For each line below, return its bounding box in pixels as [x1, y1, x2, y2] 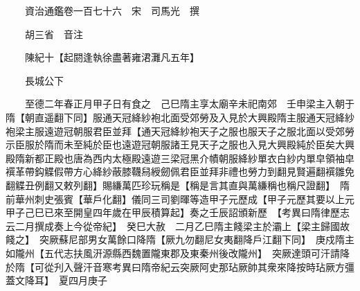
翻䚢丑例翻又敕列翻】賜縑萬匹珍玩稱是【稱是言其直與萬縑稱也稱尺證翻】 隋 [6, 177, 350, 192]
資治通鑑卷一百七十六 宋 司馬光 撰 [24, 3, 199, 17]
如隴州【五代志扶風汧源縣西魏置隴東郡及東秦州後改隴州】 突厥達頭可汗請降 [6, 245, 350, 260]
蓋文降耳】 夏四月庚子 [6, 273, 107, 288]
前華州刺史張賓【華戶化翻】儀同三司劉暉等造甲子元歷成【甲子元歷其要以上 [6, 191, 345, 206]
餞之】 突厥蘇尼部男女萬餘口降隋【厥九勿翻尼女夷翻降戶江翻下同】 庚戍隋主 [6, 232, 354, 247]
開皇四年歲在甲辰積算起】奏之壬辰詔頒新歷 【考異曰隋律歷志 [73, 205, 350, 220]
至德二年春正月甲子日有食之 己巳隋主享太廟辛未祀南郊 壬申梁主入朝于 [24, 96, 354, 111]
